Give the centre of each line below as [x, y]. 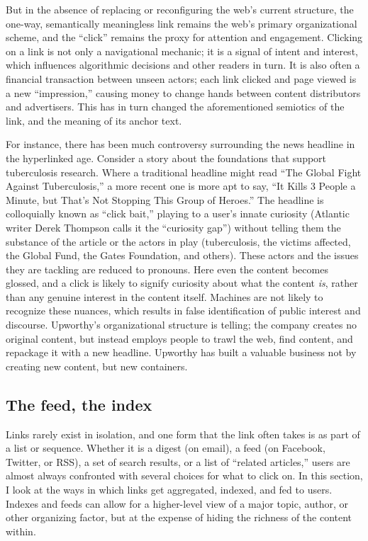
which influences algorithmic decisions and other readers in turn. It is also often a [183, 65]
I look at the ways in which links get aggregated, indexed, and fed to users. [169, 490]
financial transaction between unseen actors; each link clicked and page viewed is [181, 78]
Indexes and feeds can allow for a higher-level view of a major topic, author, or [177, 503]
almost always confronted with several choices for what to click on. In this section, [184, 475]
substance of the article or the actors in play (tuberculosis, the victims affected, [178, 241]
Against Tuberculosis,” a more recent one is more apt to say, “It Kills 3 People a [181, 186]
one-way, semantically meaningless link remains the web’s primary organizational [182, 23]
